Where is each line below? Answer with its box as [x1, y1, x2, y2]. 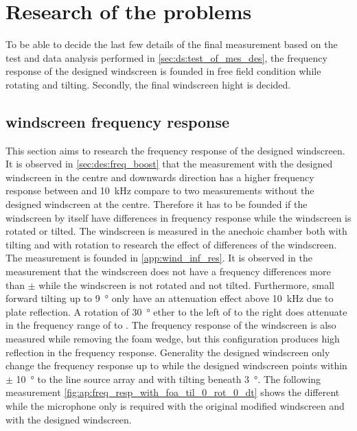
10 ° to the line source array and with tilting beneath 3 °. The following [16, 371, 321, 386]
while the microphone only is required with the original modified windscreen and [5, 398, 345, 412]
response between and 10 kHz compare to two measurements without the [5, 183, 314, 198]
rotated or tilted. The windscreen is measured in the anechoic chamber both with [5, 224, 347, 238]
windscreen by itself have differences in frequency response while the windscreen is [5, 210, 352, 224]
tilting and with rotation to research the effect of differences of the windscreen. [5, 237, 337, 251]
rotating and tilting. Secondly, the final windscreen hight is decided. [5, 77, 291, 91]
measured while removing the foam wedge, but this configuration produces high [5, 331, 340, 346]
